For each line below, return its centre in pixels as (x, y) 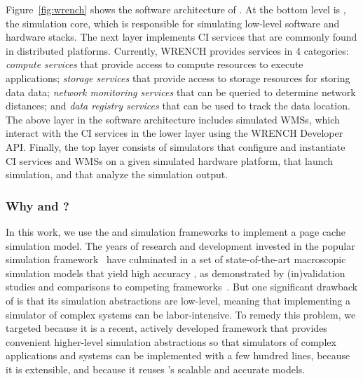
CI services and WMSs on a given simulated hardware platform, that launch (170, 160)
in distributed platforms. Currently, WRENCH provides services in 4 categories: (177, 50)
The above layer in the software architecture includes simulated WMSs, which (173, 119)
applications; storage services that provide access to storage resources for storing (178, 78)
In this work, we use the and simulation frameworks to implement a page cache (176, 231)
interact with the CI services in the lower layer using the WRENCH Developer (174, 133)
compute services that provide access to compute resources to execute (155, 64)
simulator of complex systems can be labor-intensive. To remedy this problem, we (181, 314)
